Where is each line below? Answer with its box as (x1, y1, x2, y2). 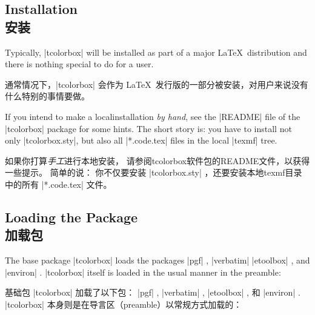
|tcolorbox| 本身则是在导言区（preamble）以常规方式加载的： (5, 297, 242, 310)
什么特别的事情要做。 (5, 90, 90, 102)
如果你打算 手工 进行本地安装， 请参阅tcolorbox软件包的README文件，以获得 (5, 154, 310, 167)
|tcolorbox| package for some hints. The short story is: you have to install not (5, 122, 292, 134)
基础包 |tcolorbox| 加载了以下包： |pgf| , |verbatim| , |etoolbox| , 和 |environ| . (5, 286, 300, 299)
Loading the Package (5, 207, 138, 226)
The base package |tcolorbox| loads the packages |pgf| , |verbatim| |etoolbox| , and (5, 254, 310, 267)
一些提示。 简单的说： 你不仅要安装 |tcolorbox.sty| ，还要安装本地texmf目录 (5, 166, 302, 179)
